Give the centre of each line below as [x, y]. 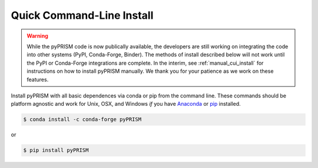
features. [38, 79]
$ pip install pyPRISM [56, 150]
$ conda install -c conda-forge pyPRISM [82, 120]
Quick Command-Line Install [82, 15]
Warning [37, 36]
